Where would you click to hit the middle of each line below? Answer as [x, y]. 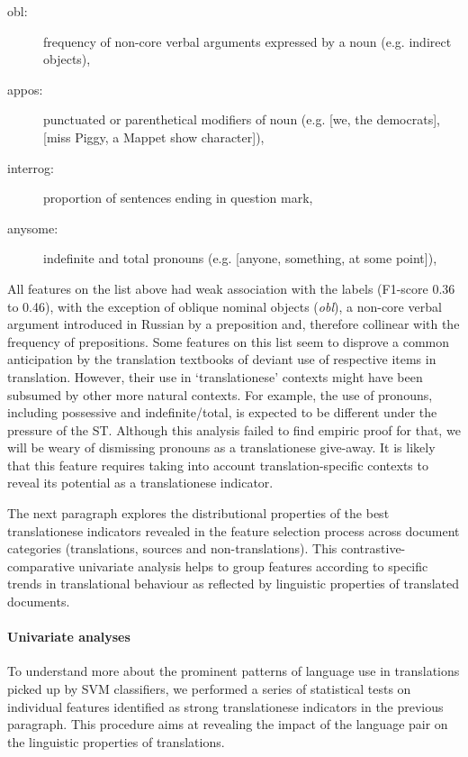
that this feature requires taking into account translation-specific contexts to [218, 465]
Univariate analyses [69, 637]
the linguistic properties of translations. [116, 741]
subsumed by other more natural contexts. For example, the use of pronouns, [220, 394]
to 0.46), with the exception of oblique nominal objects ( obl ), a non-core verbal [225, 306]
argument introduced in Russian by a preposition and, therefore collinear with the [234, 324]
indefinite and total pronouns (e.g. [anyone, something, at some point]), [240, 258]
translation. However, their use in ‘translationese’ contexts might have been [215, 376]
